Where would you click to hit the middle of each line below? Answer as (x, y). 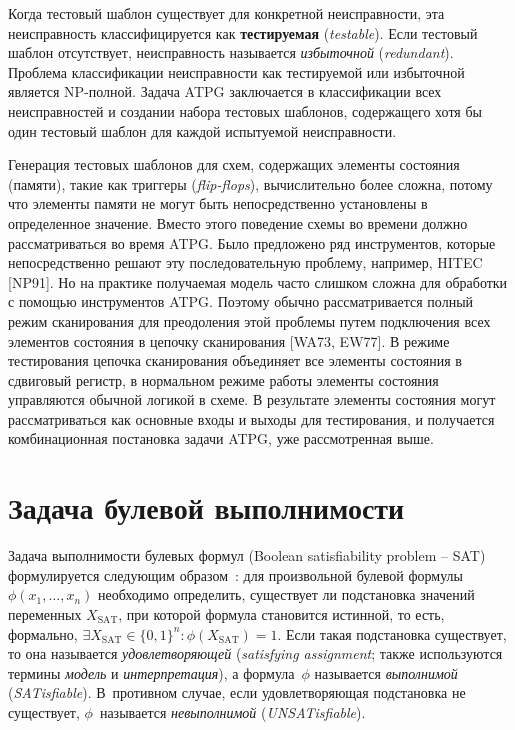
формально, (43, 633)
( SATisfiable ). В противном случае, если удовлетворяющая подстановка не (237, 692)
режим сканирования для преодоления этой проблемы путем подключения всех (249, 320)
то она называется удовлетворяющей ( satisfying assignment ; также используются (255, 653)
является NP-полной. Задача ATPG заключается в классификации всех (225, 91)
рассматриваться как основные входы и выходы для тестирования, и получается (251, 418)
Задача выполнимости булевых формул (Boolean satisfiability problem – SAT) (247, 555)
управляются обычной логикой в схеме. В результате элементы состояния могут (252, 399)
